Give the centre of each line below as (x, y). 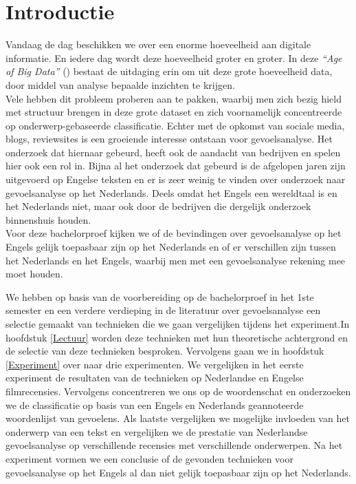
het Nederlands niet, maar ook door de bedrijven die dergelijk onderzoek (158, 206)
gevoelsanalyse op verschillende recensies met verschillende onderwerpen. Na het (174, 445)
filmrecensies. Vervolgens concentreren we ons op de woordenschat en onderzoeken (178, 391)
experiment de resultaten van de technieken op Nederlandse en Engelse (155, 378)
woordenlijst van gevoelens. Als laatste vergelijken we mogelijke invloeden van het (178, 418)
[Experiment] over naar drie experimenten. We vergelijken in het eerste (155, 364)
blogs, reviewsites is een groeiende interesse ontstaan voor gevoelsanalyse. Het (169, 139)
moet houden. (34, 274)
